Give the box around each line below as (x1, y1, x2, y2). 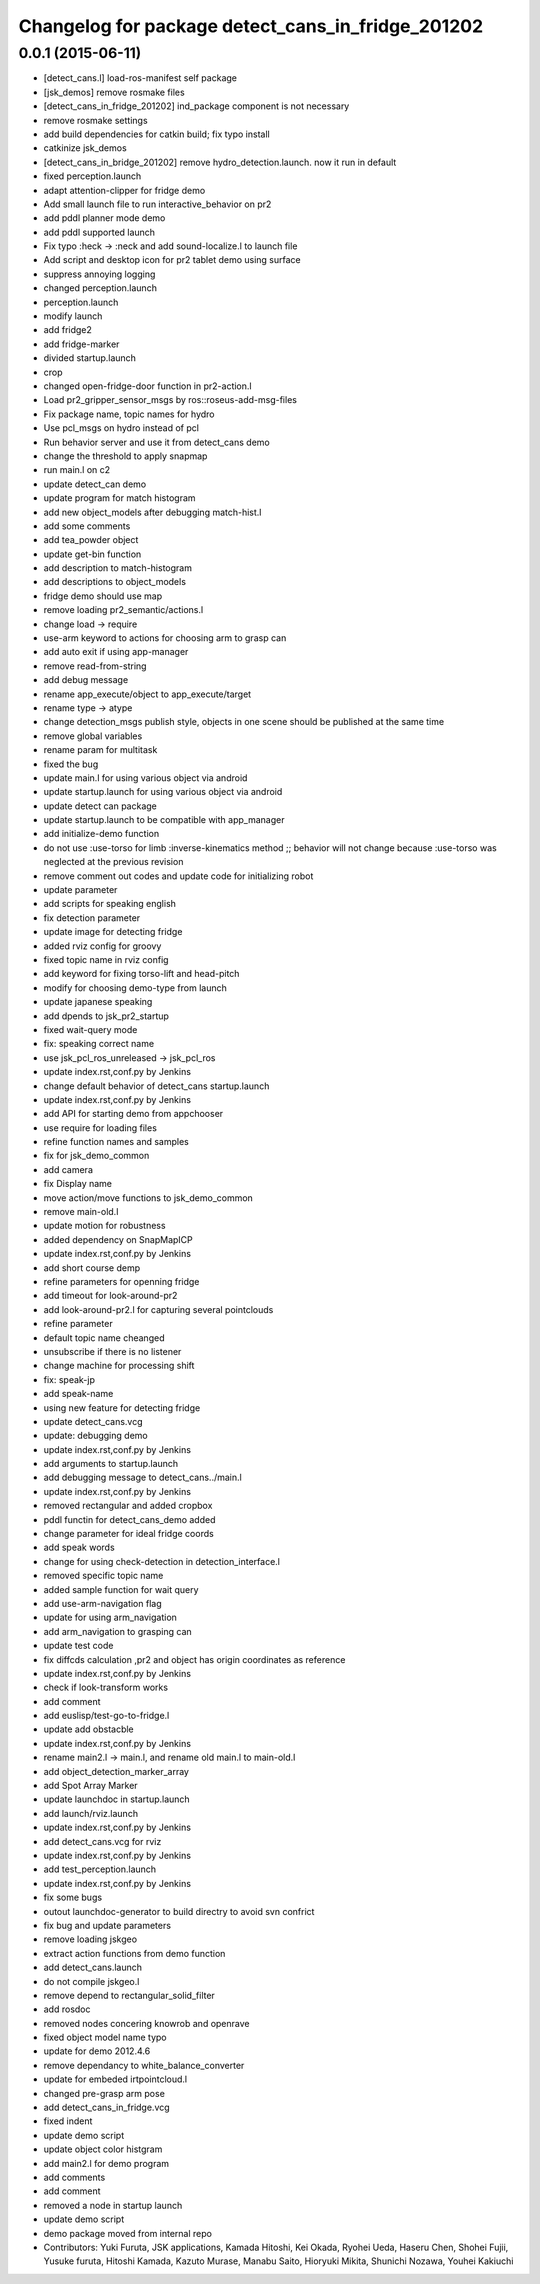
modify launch (43, 310, 103, 322)
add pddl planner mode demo (43, 212, 166, 224)
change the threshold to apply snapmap (43, 450, 208, 462)
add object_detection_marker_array (43, 1765, 190, 1777)
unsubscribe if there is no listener (43, 1345, 182, 1357)
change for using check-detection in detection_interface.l (43, 1555, 280, 1567)
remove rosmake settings (43, 114, 149, 126)
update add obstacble (43, 1723, 134, 1735)
